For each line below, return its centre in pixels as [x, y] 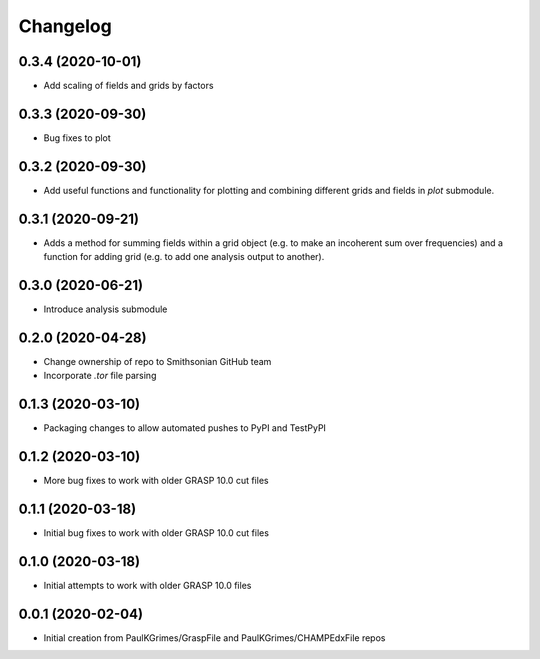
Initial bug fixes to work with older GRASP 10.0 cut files [156, 533]
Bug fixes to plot [77, 137]
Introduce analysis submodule [105, 309]
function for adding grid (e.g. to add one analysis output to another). [184, 257]
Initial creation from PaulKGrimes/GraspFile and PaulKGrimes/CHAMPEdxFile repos [214, 637]
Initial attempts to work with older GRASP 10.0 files [147, 585]
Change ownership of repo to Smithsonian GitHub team [157, 361]
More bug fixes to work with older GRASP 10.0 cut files [156, 481]
